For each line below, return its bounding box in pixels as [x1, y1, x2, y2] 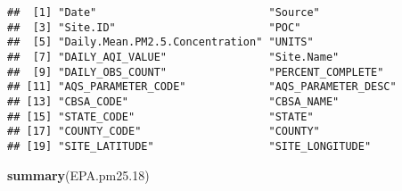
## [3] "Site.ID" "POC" [7, 21, 301, 34]
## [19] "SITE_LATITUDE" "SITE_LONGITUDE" [7, 139, 372, 153]
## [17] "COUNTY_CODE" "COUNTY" [7, 125, 320, 138]
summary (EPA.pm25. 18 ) [7, 165, 150, 184]
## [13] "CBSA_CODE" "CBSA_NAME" [7, 95, 340, 108]
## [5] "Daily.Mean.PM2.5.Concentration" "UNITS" [7, 36, 314, 49]
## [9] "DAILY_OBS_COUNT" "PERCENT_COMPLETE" [7, 65, 384, 79]
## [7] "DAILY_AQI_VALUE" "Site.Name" [7, 50, 340, 63]
